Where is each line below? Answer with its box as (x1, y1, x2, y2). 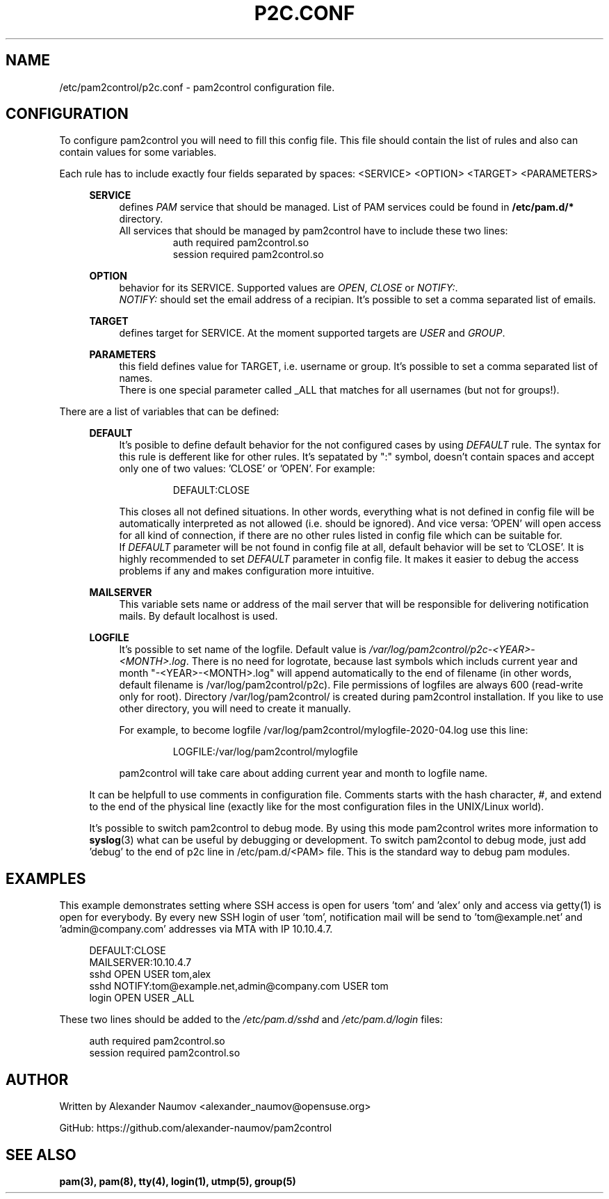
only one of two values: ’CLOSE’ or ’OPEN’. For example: (119, 462, 375, 475)
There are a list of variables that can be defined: (59, 405, 279, 418)
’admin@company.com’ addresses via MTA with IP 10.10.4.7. (59, 923, 333, 935)
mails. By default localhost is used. (119, 610, 278, 622)
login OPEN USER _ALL (89, 992, 195, 1004)
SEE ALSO (6, 1145, 76, 1164)
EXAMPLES (6, 869, 86, 887)
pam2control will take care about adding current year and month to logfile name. (119, 767, 488, 780)
